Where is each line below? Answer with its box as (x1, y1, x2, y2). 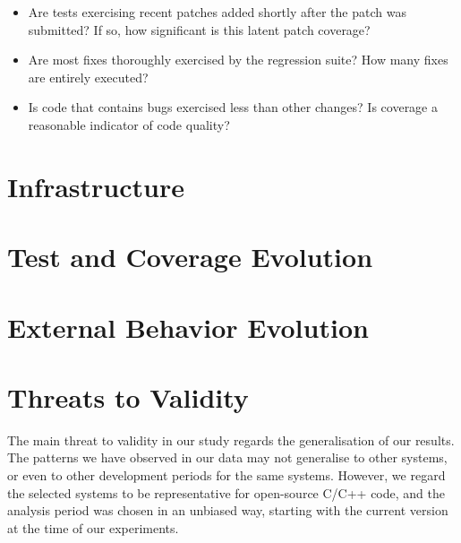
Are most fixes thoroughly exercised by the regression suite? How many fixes (28, 50, 448, 69)
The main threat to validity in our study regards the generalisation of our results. (7, 430, 455, 449)
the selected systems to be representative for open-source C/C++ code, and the (7, 483, 445, 502)
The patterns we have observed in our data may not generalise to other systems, (7, 448, 448, 467)
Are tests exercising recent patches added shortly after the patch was (28, 3, 406, 21)
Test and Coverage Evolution (7, 238, 373, 275)
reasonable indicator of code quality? (28, 115, 230, 134)
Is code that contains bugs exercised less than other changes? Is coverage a (28, 98, 438, 116)
